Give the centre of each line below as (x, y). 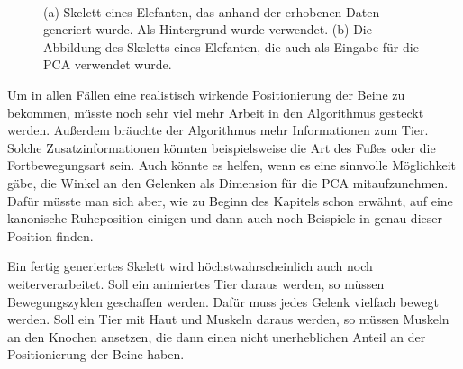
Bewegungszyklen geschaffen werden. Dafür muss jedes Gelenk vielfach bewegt (223, 301)
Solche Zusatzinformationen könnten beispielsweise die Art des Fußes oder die (222, 147)
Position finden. (50, 235)
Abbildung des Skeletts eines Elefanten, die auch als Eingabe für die (231, 46)
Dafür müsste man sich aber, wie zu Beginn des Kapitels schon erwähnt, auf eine (230, 200)
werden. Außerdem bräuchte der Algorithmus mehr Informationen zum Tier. (218, 130)
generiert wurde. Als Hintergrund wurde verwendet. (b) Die (208, 29)
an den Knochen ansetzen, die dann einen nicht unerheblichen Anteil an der (217, 336)
